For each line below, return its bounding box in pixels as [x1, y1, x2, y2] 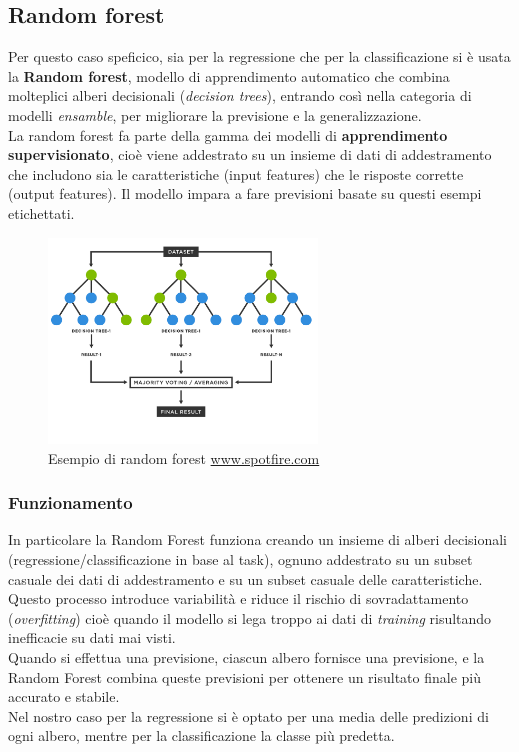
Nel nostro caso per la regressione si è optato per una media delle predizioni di [8, 705, 489, 726]
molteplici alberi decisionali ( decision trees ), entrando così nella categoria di [8, 85, 472, 106]
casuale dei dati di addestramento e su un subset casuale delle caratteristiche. [8, 568, 483, 589]
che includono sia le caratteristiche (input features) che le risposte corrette [8, 163, 464, 184]
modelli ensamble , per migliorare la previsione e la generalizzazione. [8, 104, 422, 125]
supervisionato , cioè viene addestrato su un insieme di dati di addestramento [8, 144, 492, 165]
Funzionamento [8, 490, 133, 515]
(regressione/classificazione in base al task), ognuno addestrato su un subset [8, 549, 473, 569]
